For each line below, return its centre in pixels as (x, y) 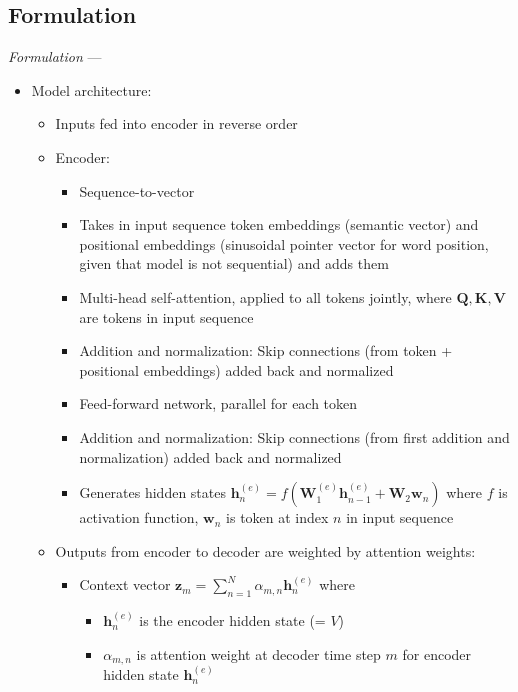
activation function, (139, 517)
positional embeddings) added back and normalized (236, 369)
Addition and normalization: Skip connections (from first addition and (294, 436)
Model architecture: (91, 89)
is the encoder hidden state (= (232, 620)
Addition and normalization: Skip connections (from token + (266, 350)
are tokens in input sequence (166, 316)
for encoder (437, 653)
